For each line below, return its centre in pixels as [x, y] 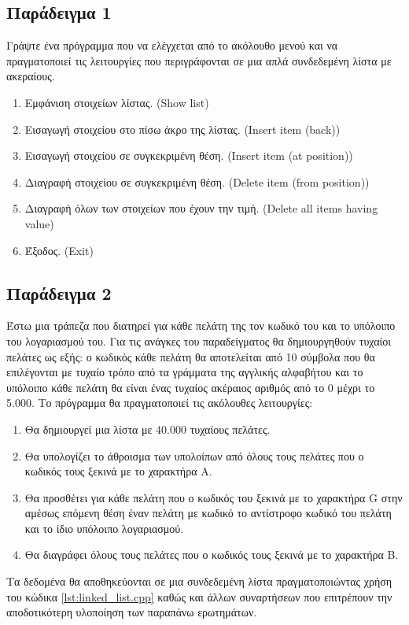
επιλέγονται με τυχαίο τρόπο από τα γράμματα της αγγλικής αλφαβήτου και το [185, 372]
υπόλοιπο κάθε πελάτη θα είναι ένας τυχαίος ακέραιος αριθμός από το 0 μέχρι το [191, 387]
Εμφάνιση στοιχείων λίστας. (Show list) [117, 102]
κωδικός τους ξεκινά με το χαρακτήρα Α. [118, 471]
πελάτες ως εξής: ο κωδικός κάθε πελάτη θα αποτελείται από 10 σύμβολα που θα [191, 356]
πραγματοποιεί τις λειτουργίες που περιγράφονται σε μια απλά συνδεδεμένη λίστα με [199, 60]
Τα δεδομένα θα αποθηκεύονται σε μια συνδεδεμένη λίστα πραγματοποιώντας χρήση [199, 581]
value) [39, 223]
